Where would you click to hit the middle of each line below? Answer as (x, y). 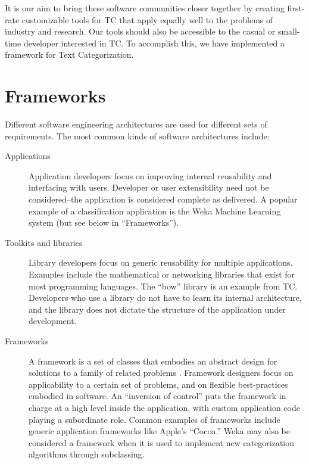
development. (53, 321)
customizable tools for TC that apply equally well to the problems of (147, 19)
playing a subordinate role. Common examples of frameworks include (154, 419)
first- (296, 8)
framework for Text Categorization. (69, 55)
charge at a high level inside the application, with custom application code (164, 407)
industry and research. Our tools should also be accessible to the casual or (140, 31)
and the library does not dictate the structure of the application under (157, 309)
